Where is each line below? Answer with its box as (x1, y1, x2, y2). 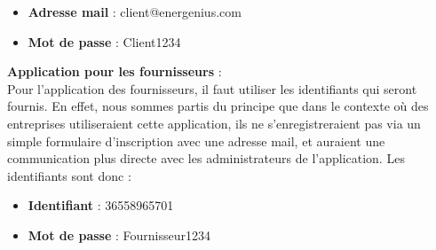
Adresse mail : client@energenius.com (28, 3, 242, 20)
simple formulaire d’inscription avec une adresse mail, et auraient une (7, 131, 385, 150)
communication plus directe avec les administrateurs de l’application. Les (7, 149, 405, 168)
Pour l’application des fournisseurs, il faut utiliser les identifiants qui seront (7, 79, 417, 98)
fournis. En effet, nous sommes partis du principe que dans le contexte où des (7, 97, 429, 115)
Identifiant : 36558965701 (28, 196, 174, 215)
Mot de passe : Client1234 (28, 32, 181, 51)
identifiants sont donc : (7, 166, 131, 184)
